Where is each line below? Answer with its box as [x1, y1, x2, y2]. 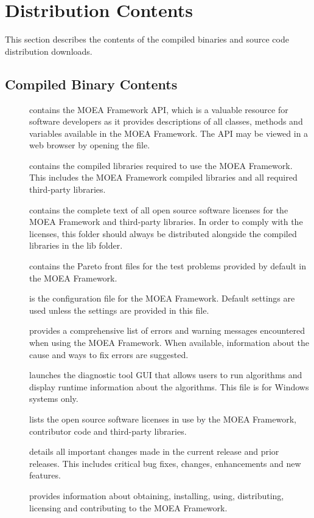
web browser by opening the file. [29, 139, 150, 151]
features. [29, 469, 61, 482]
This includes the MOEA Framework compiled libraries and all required [29, 171, 298, 184]
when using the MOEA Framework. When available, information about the [29, 336, 309, 349]
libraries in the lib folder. [29, 239, 123, 252]
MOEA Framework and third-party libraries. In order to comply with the [29, 215, 303, 228]
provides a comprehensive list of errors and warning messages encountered [29, 324, 305, 337]
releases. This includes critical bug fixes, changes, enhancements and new [29, 457, 301, 469]
